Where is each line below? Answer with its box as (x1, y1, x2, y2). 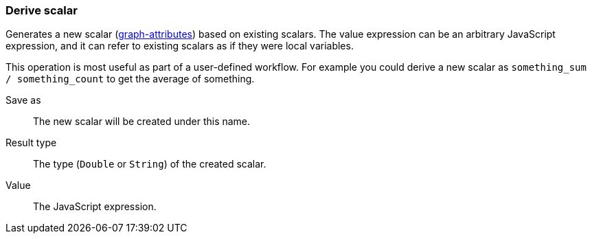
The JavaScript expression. (33, 201, 157, 213)
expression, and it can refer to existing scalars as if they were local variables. (5, 40, 354, 52)
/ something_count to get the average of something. (5, 73, 255, 85)
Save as (5, 94, 41, 106)
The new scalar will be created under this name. (33, 115, 251, 128)
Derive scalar (5, 3, 78, 17)
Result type (5, 137, 57, 149)
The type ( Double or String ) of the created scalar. (33, 158, 266, 170)
